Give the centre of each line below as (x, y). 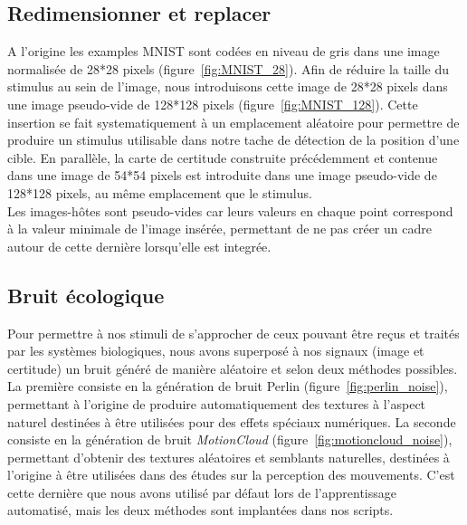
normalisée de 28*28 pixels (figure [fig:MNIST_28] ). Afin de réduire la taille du (229, 68)
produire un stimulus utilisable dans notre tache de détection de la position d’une (233, 140)
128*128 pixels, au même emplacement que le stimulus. (160, 192)
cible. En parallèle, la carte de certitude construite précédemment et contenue (223, 157)
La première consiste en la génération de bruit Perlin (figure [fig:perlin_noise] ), (228, 386)
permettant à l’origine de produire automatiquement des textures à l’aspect (217, 403)
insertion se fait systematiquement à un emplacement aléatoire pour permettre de (233, 122)
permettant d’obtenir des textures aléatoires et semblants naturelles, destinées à (229, 457)
